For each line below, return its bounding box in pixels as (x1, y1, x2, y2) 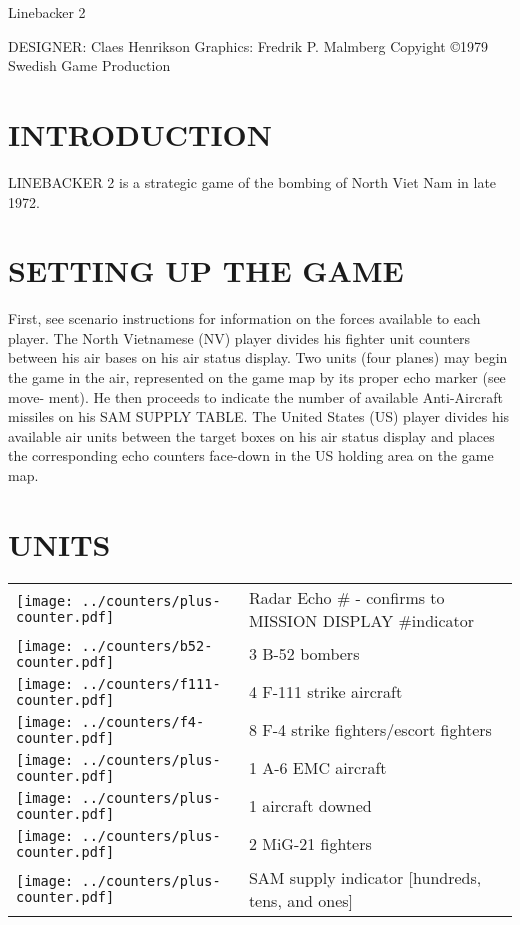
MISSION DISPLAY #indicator (248, 608, 475, 632)
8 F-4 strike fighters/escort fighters (248, 718, 492, 742)
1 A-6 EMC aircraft (248, 756, 387, 780)
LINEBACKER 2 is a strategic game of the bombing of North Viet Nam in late (8, 171, 497, 192)
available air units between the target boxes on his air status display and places (8, 425, 495, 446)
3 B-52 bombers (248, 642, 360, 666)
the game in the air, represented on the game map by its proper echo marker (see (8, 367, 506, 387)
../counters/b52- (81, 637, 213, 654)
